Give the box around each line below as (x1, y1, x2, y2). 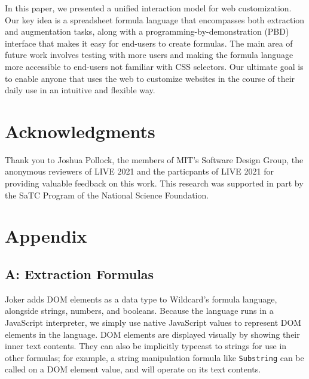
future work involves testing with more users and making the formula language (5, 48, 293, 61)
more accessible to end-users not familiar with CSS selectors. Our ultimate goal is (5, 60, 304, 72)
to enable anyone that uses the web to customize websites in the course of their (5, 72, 295, 84)
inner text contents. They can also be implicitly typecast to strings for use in (5, 340, 287, 352)
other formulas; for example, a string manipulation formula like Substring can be (5, 351, 304, 363)
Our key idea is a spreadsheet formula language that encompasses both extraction (5, 13, 305, 26)
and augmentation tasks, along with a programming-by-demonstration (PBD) (5, 25, 289, 38)
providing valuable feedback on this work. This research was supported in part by (5, 177, 304, 189)
